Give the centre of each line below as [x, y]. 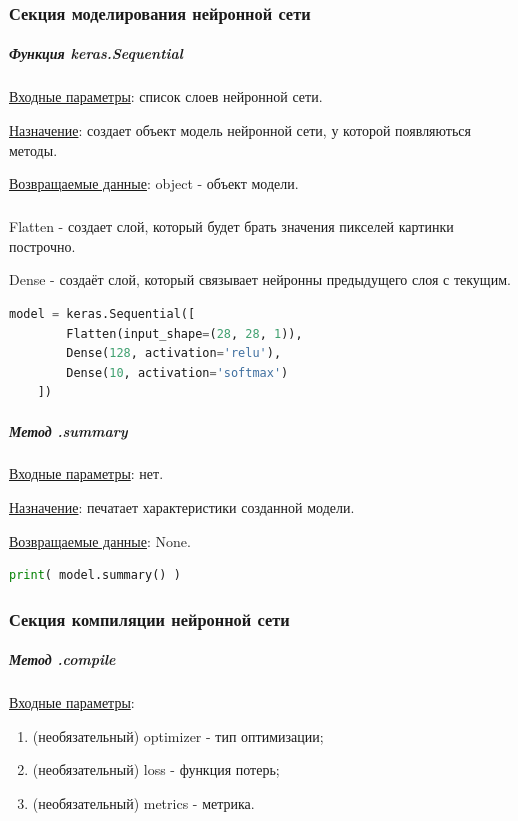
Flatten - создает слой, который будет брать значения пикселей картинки [231, 226]
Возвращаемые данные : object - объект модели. [154, 183]
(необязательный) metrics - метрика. [143, 803]
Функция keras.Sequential [96, 53]
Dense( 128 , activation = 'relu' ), [174, 353]
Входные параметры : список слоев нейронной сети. [166, 96]
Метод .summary [68, 430]
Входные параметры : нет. [86, 473]
